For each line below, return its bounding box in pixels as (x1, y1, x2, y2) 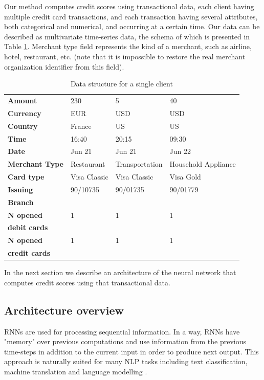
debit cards (8, 222, 48, 233)
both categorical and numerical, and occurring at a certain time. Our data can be (4, 21, 260, 32)
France (70, 120, 92, 131)
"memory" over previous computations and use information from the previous (4, 336, 247, 347)
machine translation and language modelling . (4, 366, 147, 376)
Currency (8, 107, 41, 118)
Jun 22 (169, 146, 191, 157)
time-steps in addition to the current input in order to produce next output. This (4, 346, 259, 356)
